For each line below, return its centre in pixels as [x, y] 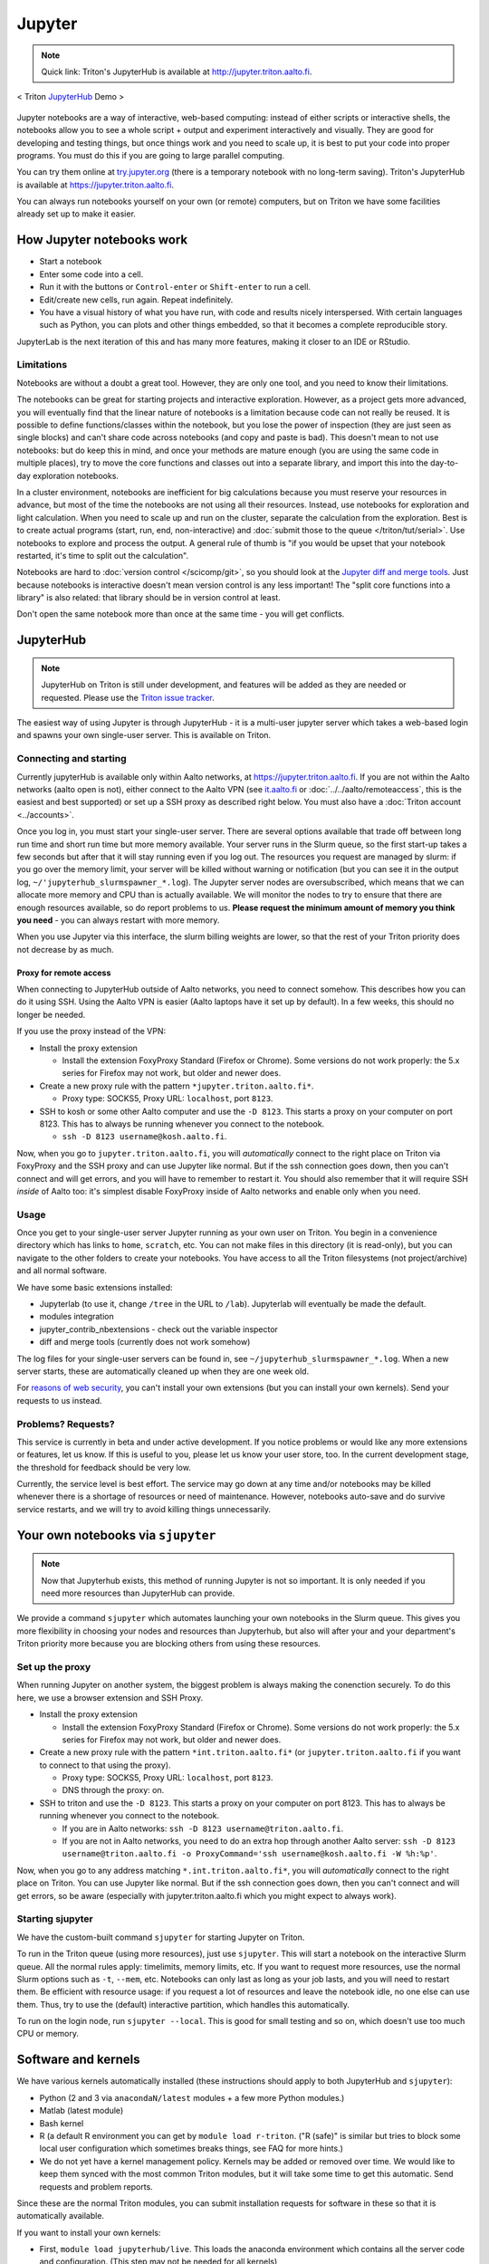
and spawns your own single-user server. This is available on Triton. [144, 735]
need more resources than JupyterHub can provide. [138, 1593]
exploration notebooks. [76, 475]
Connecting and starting [72, 759]
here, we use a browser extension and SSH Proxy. [110, 1697]
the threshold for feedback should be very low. [104, 1467]
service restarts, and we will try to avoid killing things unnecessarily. [144, 1509]
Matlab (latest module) [81, 2111]
